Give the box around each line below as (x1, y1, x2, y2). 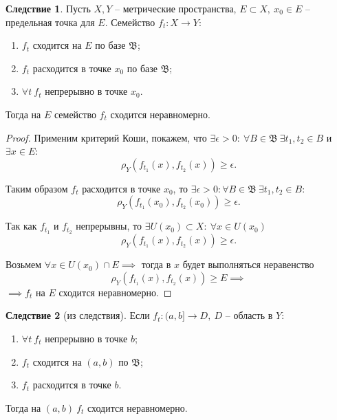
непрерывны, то (76, 219, 142, 233)
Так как (6, 219, 37, 233)
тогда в (141, 257, 171, 272)
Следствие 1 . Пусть (6, 1, 91, 15)
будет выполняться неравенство (182, 257, 314, 272)
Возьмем (6, 257, 42, 272)
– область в (225, 308, 273, 322)
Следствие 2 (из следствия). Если (6, 308, 150, 322)
